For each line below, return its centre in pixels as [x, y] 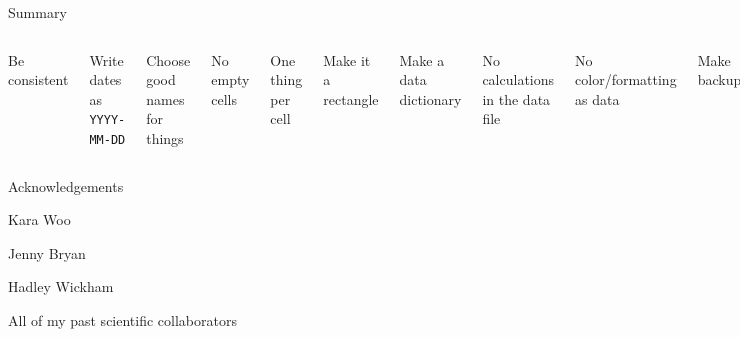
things [165, 137]
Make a [422, 59]
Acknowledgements [66, 185]
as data [597, 98]
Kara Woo [39, 219]
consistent [38, 79]
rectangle [351, 98]
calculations [518, 79]
